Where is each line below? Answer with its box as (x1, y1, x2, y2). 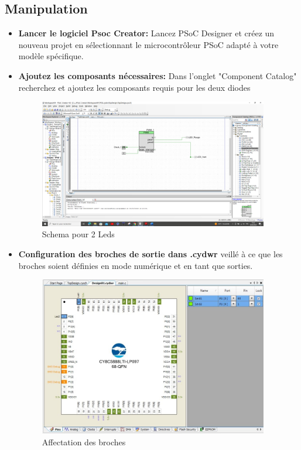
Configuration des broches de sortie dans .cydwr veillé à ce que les (18, 247, 283, 260)
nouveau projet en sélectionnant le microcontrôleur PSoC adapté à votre (18, 38, 279, 50)
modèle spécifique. (18, 50, 84, 62)
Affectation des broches (42, 436, 126, 448)
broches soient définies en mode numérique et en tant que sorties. (18, 259, 253, 271)
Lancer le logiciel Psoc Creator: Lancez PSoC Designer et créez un (18, 27, 275, 39)
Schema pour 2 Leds (42, 228, 115, 240)
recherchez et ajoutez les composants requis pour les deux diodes (18, 81, 251, 93)
